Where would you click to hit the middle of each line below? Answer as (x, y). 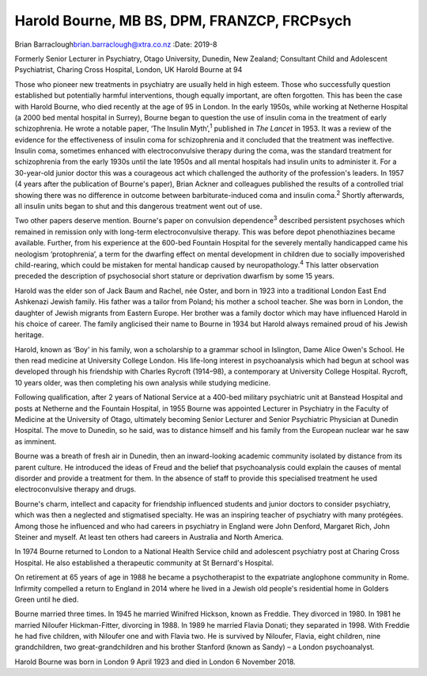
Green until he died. (47, 599)
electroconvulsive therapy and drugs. (76, 489)
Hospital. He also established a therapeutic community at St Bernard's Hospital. (144, 563)
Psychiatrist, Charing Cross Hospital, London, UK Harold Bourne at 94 (128, 70)
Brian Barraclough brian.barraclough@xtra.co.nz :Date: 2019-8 (116, 44)
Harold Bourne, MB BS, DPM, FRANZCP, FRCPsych (183, 21)
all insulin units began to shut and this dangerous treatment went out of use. (138, 207)
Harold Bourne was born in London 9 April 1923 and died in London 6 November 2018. (155, 662)
